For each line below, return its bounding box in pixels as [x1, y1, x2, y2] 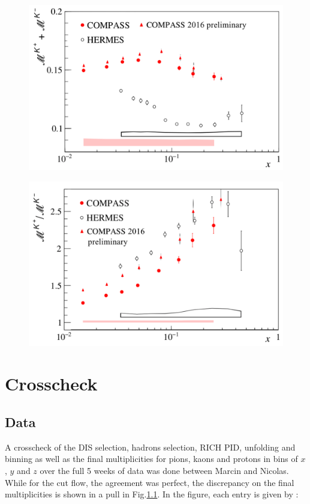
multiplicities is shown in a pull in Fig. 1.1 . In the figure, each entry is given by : [5, 488, 299, 500]
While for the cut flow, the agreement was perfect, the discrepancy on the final [5, 476, 294, 488]
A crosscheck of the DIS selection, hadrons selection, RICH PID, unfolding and [5, 440, 296, 453]
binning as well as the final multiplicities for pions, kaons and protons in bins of [5, 452, 298, 465]
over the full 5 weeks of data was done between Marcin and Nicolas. [40, 464, 289, 476]
